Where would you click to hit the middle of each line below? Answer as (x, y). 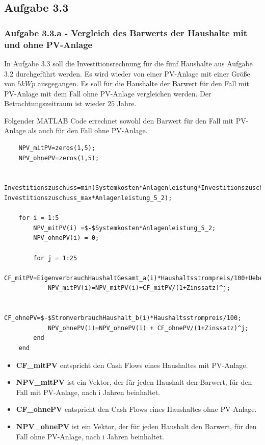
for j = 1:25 (55, 258)
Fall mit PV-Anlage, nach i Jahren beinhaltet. (88, 392)
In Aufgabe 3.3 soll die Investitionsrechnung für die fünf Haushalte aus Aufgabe (128, 63)
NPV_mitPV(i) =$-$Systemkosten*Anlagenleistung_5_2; (125, 228)
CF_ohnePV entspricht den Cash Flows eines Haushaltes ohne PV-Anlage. (136, 409)
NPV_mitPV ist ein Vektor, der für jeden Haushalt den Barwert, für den (134, 382)
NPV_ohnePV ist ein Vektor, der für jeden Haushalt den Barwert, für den (136, 426)
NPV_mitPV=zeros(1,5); (57, 148)
